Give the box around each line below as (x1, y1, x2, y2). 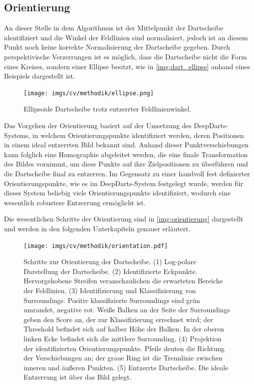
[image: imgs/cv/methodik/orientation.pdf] (24, 242, 168, 249)
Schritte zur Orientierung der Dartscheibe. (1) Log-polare (24, 256, 197, 267)
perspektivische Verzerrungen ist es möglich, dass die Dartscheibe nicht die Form (4, 51, 247, 61)
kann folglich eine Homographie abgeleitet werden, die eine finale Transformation (4, 149, 248, 159)
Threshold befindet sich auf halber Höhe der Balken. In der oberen (24, 324, 225, 334)
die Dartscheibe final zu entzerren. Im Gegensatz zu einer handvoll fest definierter (4, 168, 250, 178)
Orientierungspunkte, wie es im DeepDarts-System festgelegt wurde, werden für (4, 178, 244, 188)
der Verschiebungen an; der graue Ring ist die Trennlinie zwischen (24, 353, 223, 363)
